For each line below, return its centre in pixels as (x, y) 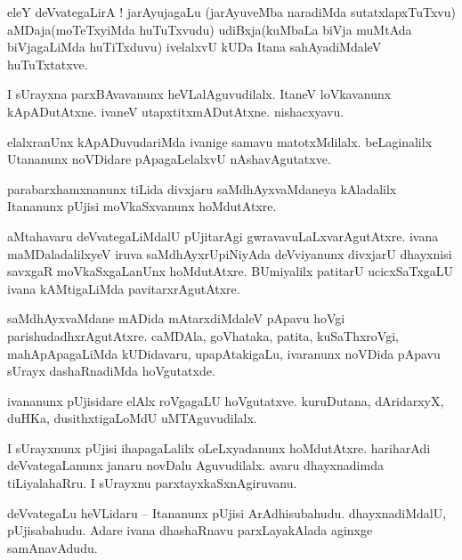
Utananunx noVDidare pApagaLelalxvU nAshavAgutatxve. (169, 159)
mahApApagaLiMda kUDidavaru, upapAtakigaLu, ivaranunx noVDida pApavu (224, 353)
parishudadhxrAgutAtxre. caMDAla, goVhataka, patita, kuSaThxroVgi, (203, 335)
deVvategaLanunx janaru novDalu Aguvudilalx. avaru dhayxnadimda (195, 465)
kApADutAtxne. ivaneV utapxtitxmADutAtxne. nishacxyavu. (176, 111)
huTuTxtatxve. (48, 64)
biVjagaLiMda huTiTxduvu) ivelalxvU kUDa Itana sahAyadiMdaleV (195, 47)
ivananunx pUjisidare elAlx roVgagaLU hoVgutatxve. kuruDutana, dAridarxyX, (226, 400)
